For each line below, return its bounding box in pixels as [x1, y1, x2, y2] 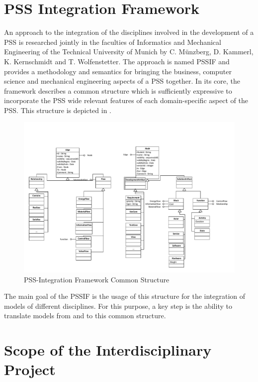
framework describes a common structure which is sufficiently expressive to [4, 85, 232, 96]
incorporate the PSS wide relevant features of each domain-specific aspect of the [4, 95, 248, 106]
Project [4, 359, 56, 380]
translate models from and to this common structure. [4, 310, 166, 321]
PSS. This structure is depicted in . [4, 105, 111, 115]
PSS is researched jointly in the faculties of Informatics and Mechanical [4, 36, 221, 47]
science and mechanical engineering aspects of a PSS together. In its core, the [4, 76, 241, 86]
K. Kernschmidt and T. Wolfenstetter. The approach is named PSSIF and [4, 56, 230, 66]
